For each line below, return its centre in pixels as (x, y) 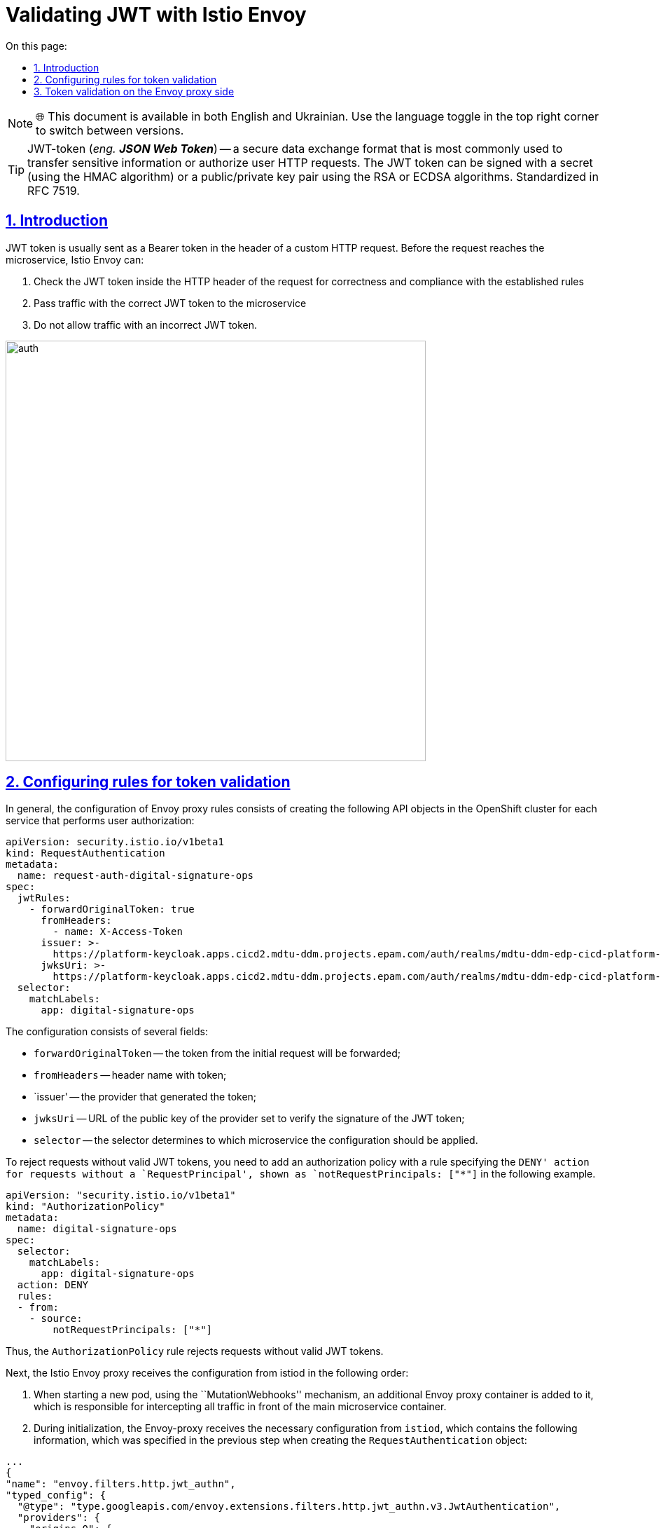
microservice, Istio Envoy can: (75, 259)
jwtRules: (44, 898)
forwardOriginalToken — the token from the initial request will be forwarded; (217, 1053)
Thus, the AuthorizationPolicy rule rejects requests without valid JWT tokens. (195, 1351)
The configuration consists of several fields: (107, 1032)
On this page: (36, 46)
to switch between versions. (110, 130)
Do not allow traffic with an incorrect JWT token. (146, 325)
